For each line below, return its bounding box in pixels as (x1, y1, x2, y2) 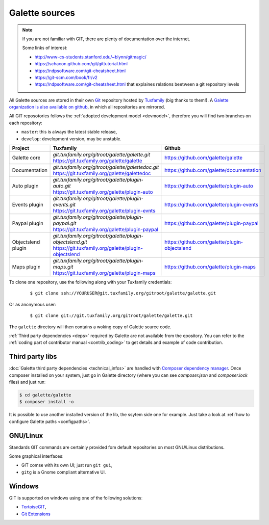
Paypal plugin (12, 220, 44, 227)
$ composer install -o (19, 399, 74, 405)
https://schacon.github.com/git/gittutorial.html (34, 61, 128, 67)
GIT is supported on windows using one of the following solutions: (9, 495, 143, 500)
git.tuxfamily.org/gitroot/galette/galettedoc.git (53, 164, 159, 171)
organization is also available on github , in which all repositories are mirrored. (9, 104, 165, 110)
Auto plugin (12, 183, 39, 189)
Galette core (12, 155, 41, 161)
